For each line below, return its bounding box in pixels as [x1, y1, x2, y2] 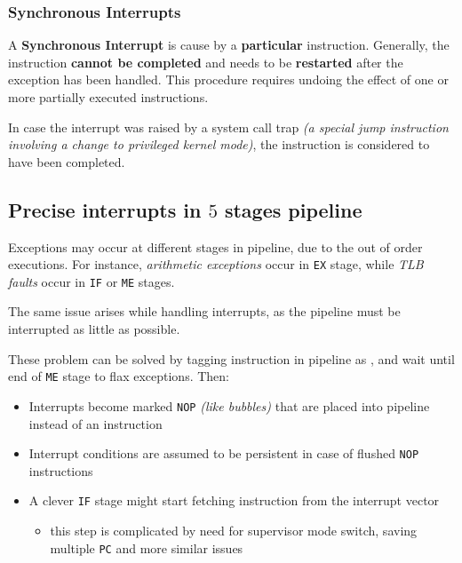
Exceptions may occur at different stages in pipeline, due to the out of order [8, 237, 423, 256]
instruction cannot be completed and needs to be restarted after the [8, 52, 403, 71]
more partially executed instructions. [8, 88, 209, 106]
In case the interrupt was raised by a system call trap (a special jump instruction [8, 117, 449, 136]
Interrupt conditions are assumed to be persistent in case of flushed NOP [28, 444, 419, 463]
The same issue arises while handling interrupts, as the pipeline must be [8, 302, 401, 321]
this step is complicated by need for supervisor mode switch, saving [50, 521, 418, 540]
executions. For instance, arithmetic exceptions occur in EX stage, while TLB [8, 255, 424, 274]
